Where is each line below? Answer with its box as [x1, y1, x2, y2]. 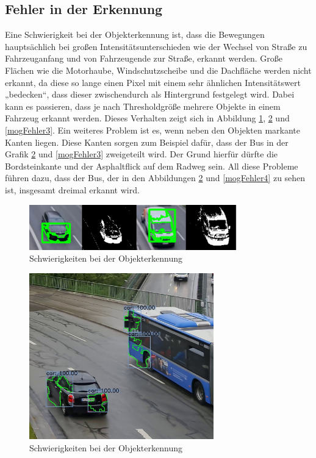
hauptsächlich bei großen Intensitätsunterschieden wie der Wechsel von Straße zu [5, 40, 307, 52]
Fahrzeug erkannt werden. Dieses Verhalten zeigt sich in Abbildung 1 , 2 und [5, 112, 290, 124]
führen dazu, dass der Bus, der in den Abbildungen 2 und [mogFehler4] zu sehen [5, 171, 306, 184]
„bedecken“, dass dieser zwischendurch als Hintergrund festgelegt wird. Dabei [5, 88, 295, 101]
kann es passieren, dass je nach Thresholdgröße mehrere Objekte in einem [5, 99, 281, 112]
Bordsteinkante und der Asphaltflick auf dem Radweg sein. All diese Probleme [5, 159, 298, 172]
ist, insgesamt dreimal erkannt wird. [5, 183, 140, 196]
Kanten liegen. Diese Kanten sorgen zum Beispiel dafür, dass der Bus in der [5, 135, 289, 148]
